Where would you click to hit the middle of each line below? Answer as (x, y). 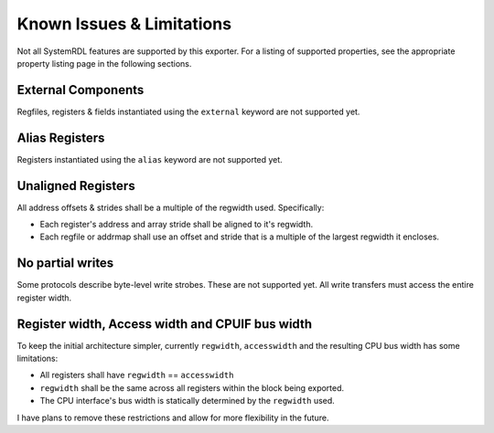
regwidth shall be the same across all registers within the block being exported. (192, 387)
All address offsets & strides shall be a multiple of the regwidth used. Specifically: (171, 207)
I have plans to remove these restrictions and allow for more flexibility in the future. (173, 417)
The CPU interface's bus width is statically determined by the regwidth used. (188, 401)
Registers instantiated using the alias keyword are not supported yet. (150, 159)
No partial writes (65, 264)
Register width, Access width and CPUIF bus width (165, 324)
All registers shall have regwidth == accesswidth (137, 375)
